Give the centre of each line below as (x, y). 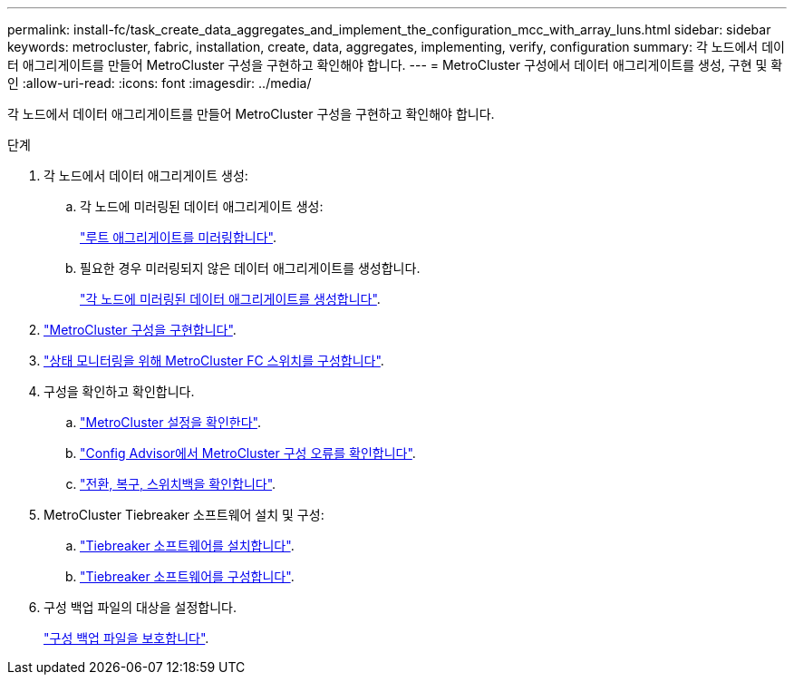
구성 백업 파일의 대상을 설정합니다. (140, 607)
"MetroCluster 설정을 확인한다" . (170, 422)
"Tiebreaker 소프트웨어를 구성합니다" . (187, 576)
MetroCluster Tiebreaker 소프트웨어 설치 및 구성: (184, 515)
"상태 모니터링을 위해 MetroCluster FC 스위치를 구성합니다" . (214, 360)
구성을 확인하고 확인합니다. (119, 391)
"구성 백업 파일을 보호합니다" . (126, 638)
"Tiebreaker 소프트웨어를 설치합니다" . (187, 546)
